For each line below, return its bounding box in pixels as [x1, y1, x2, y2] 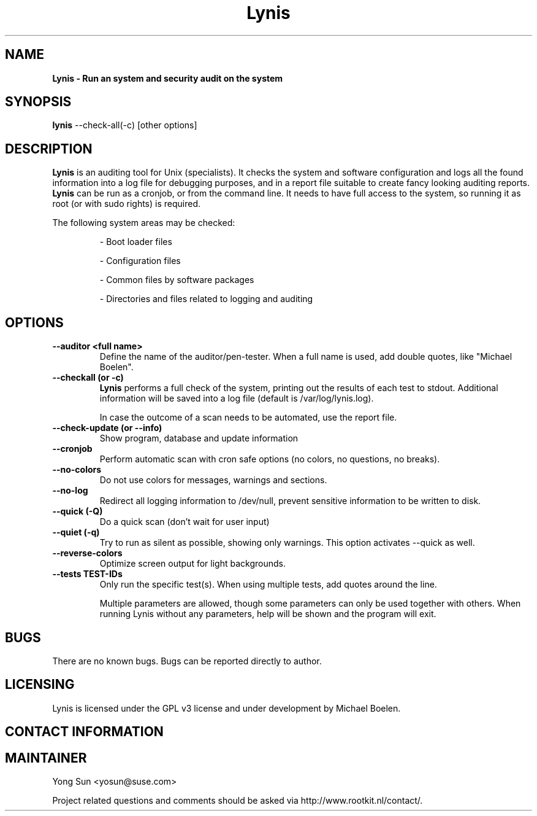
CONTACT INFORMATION [5, 724, 164, 740]
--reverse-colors [52, 548, 123, 559]
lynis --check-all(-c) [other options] [52, 120, 197, 131]
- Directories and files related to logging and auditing [99, 293, 313, 305]
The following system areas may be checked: [52, 217, 235, 228]
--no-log [52, 485, 88, 496]
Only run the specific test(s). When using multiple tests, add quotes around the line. [99, 579, 437, 590]
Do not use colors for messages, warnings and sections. [99, 475, 327, 486]
